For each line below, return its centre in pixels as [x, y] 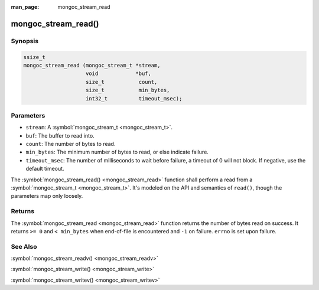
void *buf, [119, 74]
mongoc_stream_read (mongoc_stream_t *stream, [92, 65]
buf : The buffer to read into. [60, 135]
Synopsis [25, 41]
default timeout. [45, 169]
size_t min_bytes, [128, 90]
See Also [24, 246]
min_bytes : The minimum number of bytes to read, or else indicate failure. [117, 152]
